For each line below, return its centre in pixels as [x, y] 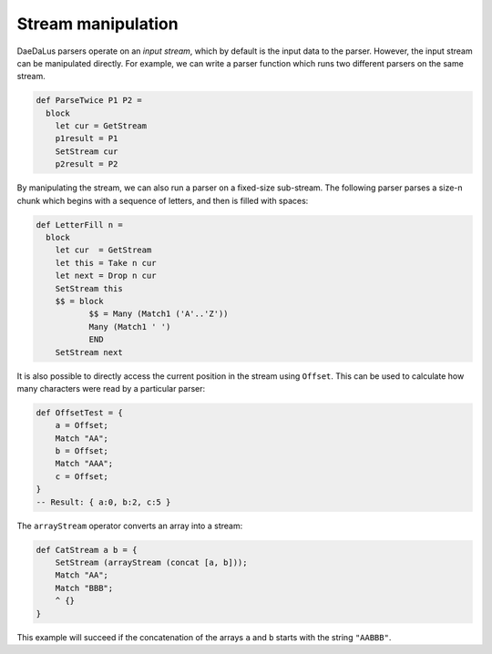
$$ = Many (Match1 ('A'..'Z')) [159, 314]
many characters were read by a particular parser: [111, 388]
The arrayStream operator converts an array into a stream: [130, 526]
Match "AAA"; [84, 464]
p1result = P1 [87, 138]
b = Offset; [82, 451]
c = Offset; [82, 476]
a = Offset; [82, 425]
